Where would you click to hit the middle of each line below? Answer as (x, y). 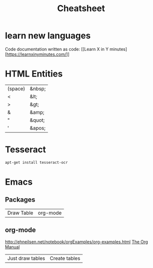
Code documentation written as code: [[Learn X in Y (57, 49)
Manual (13, 247)
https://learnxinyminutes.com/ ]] (38, 54)
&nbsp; (38, 89)
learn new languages (48, 36)
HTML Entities (34, 74)
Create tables (65, 258)
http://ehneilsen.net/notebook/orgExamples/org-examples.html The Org (76, 242)
